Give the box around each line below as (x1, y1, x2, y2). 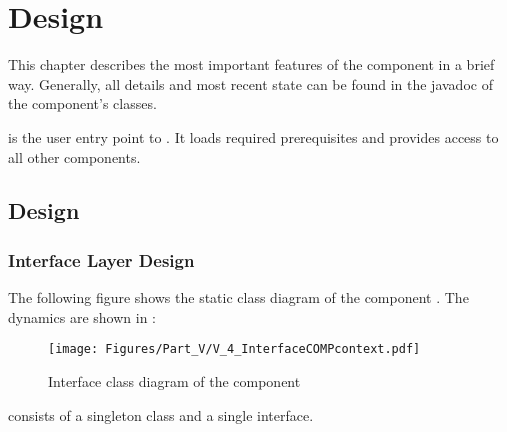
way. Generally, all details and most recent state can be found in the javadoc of (8, 73, 493, 94)
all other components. (8, 146, 141, 167)
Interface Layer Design (8, 247, 195, 272)
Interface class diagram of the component (48, 370, 301, 391)
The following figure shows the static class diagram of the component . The (8, 287, 469, 308)
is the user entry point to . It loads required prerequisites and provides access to (8, 126, 499, 147)
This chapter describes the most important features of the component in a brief (8, 54, 495, 75)
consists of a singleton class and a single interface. (8, 404, 314, 425)
